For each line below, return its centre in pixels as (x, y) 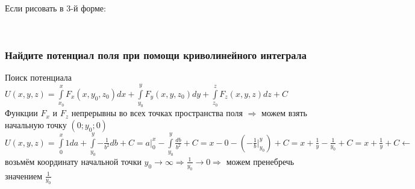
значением (23, 175)
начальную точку (36, 124)
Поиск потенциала (38, 77)
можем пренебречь (260, 161)
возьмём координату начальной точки (73, 161)
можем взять (284, 113)
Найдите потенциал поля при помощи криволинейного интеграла (156, 55)
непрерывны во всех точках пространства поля (157, 113)
